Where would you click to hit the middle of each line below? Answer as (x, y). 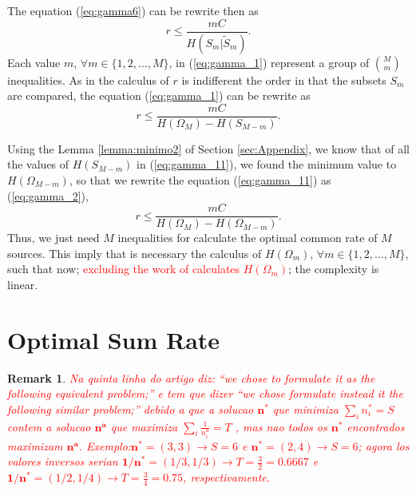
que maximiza (144, 426)
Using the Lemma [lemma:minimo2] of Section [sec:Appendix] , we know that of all (208, 148)
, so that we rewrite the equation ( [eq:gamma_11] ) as (200, 179)
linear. (23, 284)
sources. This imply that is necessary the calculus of (135, 253)
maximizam (35, 445)
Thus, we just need (53, 238)
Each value (34, 62)
